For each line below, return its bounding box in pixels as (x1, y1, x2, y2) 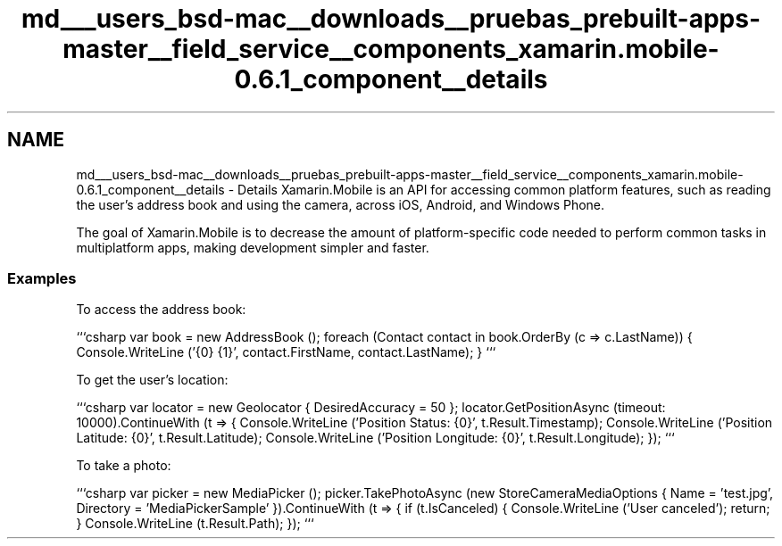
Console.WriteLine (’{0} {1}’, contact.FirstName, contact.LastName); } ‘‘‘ (76, 344, 496, 360)
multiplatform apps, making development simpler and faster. (76, 239, 429, 255)
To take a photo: (76, 458, 171, 474)
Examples (7, 269, 77, 287)
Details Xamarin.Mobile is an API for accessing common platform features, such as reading (237, 181, 771, 197)
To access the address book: (76, 302, 246, 318)
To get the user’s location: (76, 372, 229, 388)
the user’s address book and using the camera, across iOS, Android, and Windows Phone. (76, 196, 605, 212)
